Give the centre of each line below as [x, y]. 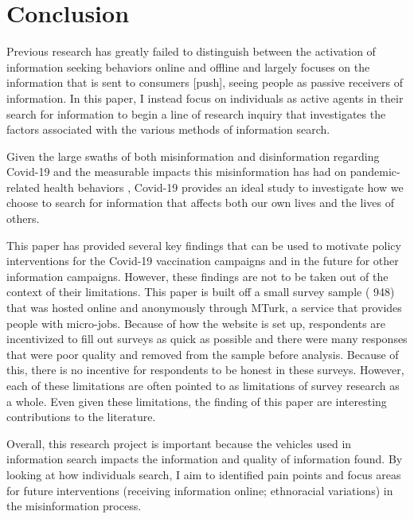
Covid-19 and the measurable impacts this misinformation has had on [177, 172]
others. [23, 219]
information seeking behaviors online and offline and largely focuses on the [188, 66]
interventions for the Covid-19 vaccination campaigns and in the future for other [203, 261]
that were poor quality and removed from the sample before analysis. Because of [203, 354]
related [23, 187]
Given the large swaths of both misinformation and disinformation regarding [193, 156]
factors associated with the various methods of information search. [168, 129]
